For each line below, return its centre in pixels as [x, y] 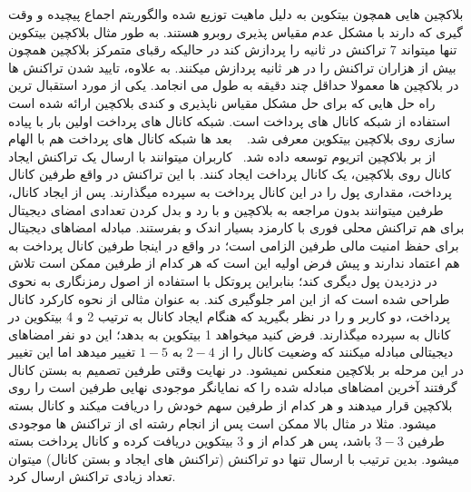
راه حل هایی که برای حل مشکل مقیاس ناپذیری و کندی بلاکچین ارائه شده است [222, 102]
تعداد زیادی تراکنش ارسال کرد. [92, 476]
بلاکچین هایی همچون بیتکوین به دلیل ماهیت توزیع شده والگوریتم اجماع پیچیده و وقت [236, 14]
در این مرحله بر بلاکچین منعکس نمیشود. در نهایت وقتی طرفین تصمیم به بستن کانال [236, 369]
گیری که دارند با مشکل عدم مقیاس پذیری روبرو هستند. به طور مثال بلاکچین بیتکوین [235, 31]
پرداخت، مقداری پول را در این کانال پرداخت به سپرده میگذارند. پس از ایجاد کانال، [231, 191]
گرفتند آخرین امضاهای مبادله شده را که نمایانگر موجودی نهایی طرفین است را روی [233, 387]
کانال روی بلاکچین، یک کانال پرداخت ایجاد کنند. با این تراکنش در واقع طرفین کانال [230, 174]
